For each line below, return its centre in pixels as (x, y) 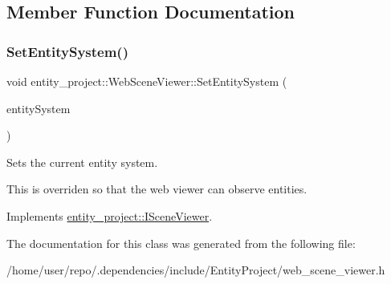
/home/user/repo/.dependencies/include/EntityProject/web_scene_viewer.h (196, 270)
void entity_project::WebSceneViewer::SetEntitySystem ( (147, 81)
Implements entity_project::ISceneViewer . (110, 215)
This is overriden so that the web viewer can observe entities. (157, 189)
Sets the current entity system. (82, 162)
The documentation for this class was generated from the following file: (181, 243)
